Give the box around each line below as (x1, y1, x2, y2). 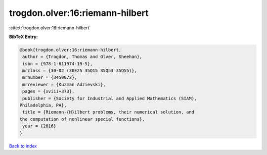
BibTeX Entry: (9, 34, 38, 40)
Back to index (9, 143, 37, 149)
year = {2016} (22, 123, 56, 129)
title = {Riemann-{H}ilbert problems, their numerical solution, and (22, 109, 195, 115)
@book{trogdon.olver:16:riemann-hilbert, (19, 47, 122, 52)
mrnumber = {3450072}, (22, 75, 78, 80)
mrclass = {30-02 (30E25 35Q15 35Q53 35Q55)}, (22, 68, 137, 74)
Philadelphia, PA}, (19, 103, 67, 108)
